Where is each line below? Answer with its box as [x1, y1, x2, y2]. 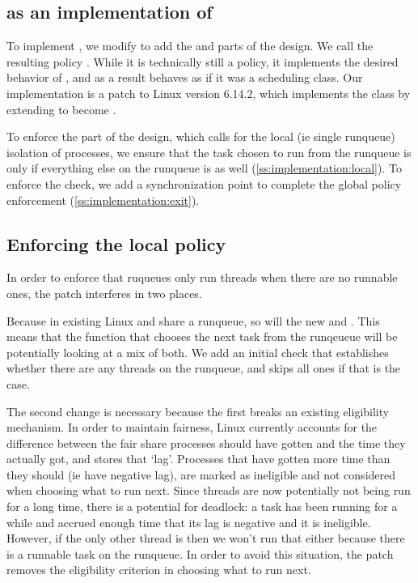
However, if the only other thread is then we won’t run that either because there [6, 530, 405, 547]
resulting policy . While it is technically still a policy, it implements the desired [6, 53, 399, 70]
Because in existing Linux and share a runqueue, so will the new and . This [6, 312, 380, 329]
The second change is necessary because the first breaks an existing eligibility [6, 402, 390, 419]
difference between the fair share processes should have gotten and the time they [6, 434, 406, 451]
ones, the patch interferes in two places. [6, 284, 202, 301]
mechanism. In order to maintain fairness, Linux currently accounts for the [6, 419, 378, 436]
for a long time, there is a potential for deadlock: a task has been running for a [6, 498, 398, 515]
